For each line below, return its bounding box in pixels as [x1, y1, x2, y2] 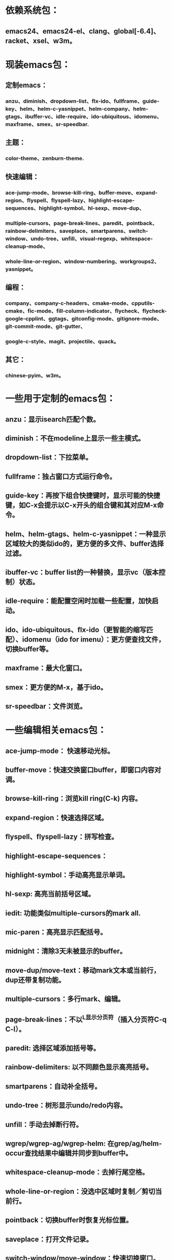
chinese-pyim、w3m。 [5, 372, 64, 379]
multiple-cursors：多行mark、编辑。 [5, 995, 125, 1003]
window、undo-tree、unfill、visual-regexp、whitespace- [5, 235, 153, 242]
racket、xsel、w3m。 [5, 36, 77, 45]
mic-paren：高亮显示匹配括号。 [5, 928, 107, 937]
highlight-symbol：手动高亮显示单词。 [5, 870, 129, 879]
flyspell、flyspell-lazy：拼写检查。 [5, 832, 118, 841]
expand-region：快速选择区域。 [5, 813, 108, 822]
